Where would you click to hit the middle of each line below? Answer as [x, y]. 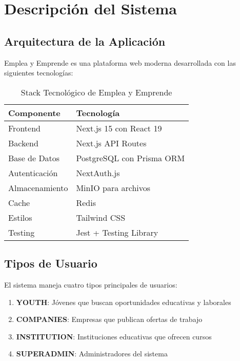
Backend [23, 143]
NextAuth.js [98, 173]
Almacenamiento [38, 187]
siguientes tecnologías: [39, 73]
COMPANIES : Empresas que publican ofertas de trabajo [109, 319]
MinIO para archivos [113, 187]
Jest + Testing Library [117, 232]
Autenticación [33, 173]
